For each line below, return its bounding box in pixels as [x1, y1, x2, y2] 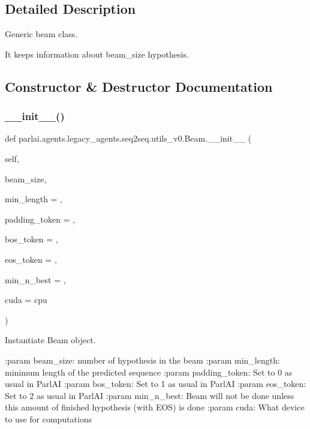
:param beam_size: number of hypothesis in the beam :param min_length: [5, 353, 280, 366]
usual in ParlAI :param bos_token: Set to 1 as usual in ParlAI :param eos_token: [5, 377, 306, 390]
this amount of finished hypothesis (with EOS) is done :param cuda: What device [5, 401, 305, 413]
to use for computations [5, 412, 92, 425]
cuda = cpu [5, 293, 47, 306]
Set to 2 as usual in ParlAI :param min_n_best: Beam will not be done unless [5, 389, 294, 401]
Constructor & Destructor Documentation [5, 77, 273, 95]
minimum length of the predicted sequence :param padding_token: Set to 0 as [5, 365, 293, 378]
